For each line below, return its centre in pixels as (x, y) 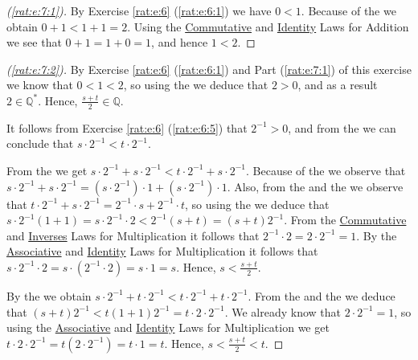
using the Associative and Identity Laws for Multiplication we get (168, 327)
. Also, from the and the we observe (315, 186)
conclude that (40, 143)
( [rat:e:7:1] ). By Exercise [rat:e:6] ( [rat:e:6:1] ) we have (139, 10)
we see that (34, 42)
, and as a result (338, 85)
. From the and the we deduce (322, 295)
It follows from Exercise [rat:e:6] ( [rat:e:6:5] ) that (127, 127)
